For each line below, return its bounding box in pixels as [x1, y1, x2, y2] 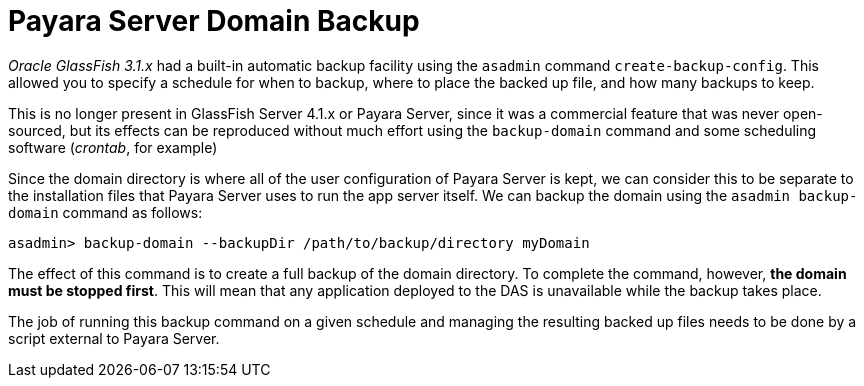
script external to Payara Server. [8, 329, 220, 347]
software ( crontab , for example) [8, 138, 218, 156]
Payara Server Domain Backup [8, 4, 420, 38]
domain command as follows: [8, 203, 203, 221]
